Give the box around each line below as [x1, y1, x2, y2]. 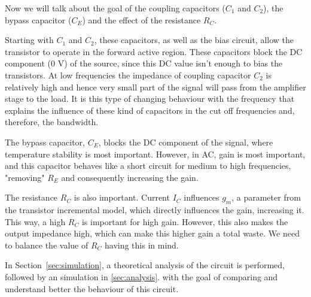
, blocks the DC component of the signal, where [98, 135, 273, 148]
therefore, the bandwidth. [5, 116, 99, 128]
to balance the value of [5, 238, 89, 251]
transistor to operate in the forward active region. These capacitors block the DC [5, 45, 303, 57]
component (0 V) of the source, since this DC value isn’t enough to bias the [5, 57, 283, 69]
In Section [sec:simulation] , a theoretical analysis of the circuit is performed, [5, 259, 285, 271]
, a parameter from [231, 191, 301, 204]
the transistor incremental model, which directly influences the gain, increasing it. [5, 204, 304, 216]
